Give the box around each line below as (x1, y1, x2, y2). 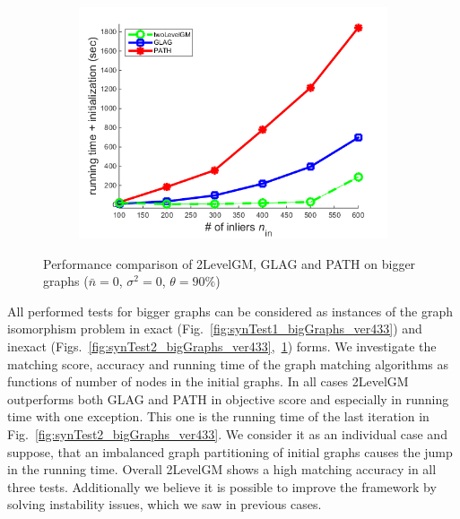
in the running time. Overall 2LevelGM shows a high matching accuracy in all (7, 460, 437, 479)
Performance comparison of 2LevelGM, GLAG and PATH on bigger (43, 254, 416, 272)
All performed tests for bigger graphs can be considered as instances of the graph (7, 301, 454, 320)
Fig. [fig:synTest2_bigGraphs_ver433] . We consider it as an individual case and (7, 424, 447, 443)
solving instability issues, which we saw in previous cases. (7, 495, 322, 514)
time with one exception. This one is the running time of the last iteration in (7, 407, 430, 426)
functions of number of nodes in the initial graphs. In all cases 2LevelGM (7, 372, 409, 391)
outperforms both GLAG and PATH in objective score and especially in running (7, 389, 449, 408)
